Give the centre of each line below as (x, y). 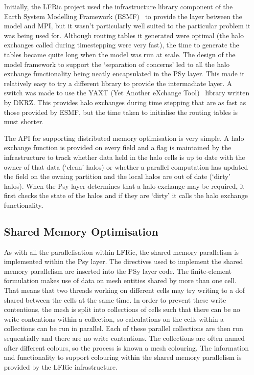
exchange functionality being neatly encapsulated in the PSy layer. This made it (124, 74)
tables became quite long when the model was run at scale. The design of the (120, 54)
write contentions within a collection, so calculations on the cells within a (114, 319)
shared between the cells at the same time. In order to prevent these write (115, 299)
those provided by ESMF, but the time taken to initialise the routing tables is (121, 112)
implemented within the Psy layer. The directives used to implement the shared (124, 261)
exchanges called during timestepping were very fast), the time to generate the (122, 45)
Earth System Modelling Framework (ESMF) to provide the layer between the (123, 16)
